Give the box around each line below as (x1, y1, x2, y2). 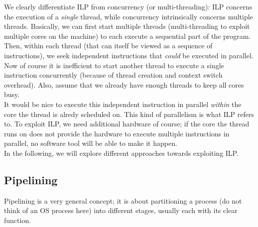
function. (4, 215, 31, 225)
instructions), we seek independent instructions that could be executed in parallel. (4, 50, 254, 60)
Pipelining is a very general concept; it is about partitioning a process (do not (4, 195, 242, 206)
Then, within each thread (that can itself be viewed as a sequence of (4, 40, 213, 51)
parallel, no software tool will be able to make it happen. (4, 138, 177, 148)
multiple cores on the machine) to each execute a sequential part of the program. (4, 30, 251, 41)
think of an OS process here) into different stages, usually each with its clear (4, 205, 238, 216)
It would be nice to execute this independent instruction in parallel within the (4, 99, 242, 109)
